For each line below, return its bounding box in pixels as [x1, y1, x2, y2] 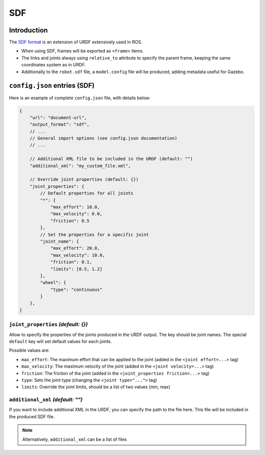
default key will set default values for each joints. [9, 338, 112, 344]
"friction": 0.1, [50, 259, 92, 265]
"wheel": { [40, 280, 66, 285]
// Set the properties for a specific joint [40, 231, 149, 237]
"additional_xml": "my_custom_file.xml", [29, 163, 131, 169]
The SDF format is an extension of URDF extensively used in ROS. [9, 39, 142, 45]
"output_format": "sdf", [29, 122, 90, 127]
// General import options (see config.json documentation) [29, 136, 178, 141]
